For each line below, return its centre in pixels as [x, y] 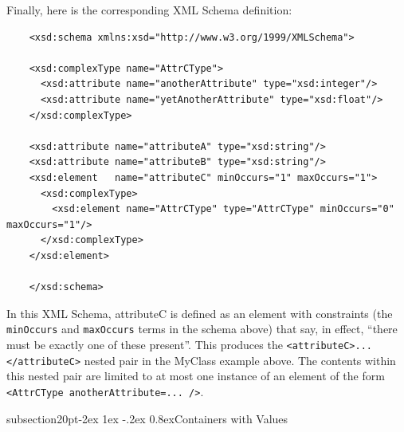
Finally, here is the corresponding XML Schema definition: [149, 10]
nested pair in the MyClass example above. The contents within [240, 360]
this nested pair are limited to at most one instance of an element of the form [196, 376]
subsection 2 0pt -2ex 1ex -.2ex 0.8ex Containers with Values [147, 418]
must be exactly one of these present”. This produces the [145, 344]
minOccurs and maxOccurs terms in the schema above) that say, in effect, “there [202, 329]
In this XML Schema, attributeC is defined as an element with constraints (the [200, 313]
